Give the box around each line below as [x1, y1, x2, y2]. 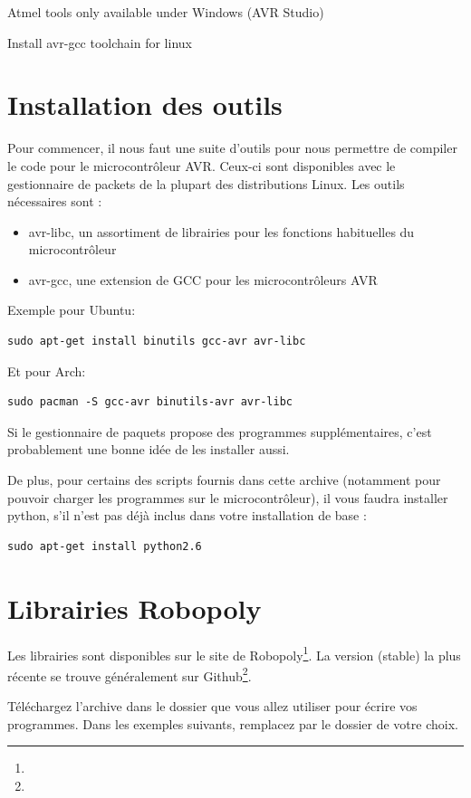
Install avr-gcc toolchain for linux [7, 33, 192, 52]
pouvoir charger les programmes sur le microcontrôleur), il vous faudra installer [7, 488, 448, 507]
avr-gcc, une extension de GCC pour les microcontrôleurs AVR [28, 270, 378, 289]
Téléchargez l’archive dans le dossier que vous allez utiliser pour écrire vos [7, 697, 418, 716]
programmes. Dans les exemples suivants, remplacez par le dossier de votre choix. [7, 714, 458, 733]
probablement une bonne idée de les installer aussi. [7, 440, 290, 459]
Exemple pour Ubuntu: [7, 300, 136, 319]
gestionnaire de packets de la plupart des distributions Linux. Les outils [7, 174, 405, 193]
